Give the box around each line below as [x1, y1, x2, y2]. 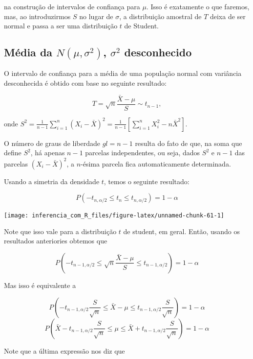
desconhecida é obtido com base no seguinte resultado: [4, 77, 167, 88]
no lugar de [79, 11, 113, 21]
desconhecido [124, 45, 192, 60]
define [4, 147, 21, 158]
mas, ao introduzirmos [4, 11, 71, 21]
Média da [4, 45, 53, 60]
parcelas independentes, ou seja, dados [85, 147, 200, 158]
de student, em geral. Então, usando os [123, 226, 240, 236]
